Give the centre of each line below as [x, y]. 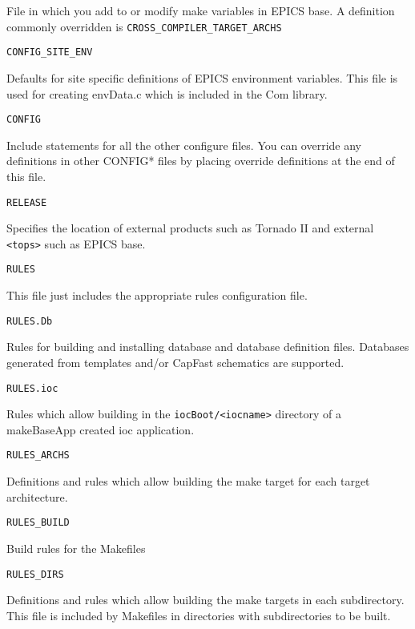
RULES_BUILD [38, 523]
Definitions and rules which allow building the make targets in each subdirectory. [205, 600]
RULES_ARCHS [38, 456]
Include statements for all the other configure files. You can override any [184, 145]
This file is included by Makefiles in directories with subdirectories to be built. [199, 615]
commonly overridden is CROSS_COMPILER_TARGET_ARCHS [144, 26]
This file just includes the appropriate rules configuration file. [157, 295]
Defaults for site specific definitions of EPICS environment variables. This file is [202, 77]
